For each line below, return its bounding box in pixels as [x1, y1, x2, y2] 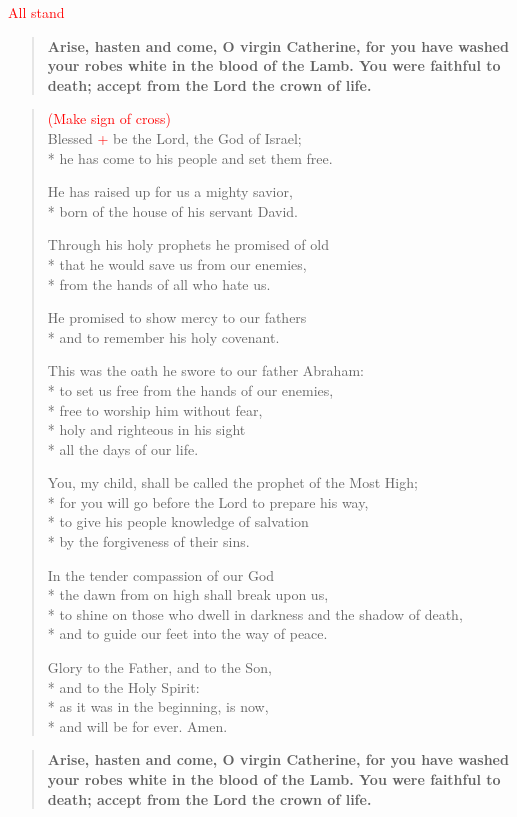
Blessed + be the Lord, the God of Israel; [47, 127, 302, 148]
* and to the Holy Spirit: [47, 676, 200, 697]
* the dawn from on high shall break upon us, [47, 584, 329, 605]
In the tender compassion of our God [47, 564, 275, 585]
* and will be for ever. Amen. [47, 715, 228, 736]
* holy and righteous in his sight [47, 419, 246, 440]
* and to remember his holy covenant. [47, 326, 280, 347]
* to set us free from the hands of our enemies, [47, 379, 334, 400]
